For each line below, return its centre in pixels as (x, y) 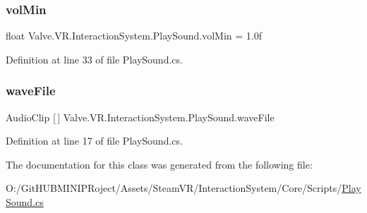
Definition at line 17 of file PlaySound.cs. (94, 141)
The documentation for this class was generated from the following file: (159, 164)
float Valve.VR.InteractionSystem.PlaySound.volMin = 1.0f (134, 36)
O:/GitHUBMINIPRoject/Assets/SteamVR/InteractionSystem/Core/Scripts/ (174, 188)
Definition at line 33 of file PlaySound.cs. (94, 59)
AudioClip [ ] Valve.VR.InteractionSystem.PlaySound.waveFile (140, 117)
